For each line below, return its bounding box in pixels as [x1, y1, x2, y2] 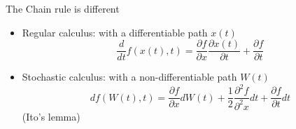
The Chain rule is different [6, 1, 120, 15]
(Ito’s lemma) [22, 109, 80, 123]
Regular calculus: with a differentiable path [22, 25, 208, 39]
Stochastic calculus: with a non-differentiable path [22, 69, 237, 84]
